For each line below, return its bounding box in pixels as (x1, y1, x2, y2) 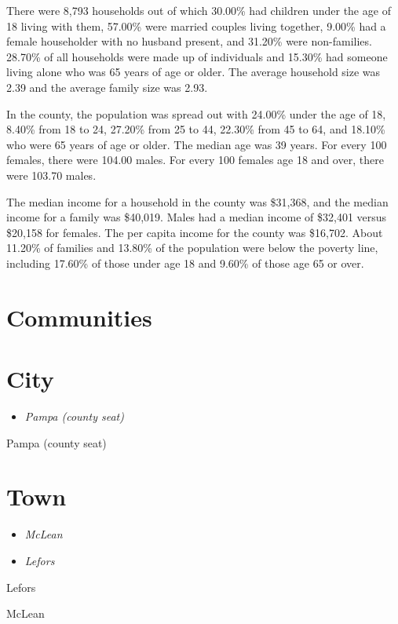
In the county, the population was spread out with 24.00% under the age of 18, (6, 105, 386, 122)
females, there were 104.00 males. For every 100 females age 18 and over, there (6, 151, 384, 168)
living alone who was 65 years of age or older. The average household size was (6, 64, 381, 80)
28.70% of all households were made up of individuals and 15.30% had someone (6, 48, 388, 64)
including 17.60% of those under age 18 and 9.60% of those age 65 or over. (6, 254, 364, 271)
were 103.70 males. (6, 166, 97, 183)
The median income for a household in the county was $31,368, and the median (6, 193, 389, 210)
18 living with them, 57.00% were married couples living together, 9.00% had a (6, 17, 386, 34)
